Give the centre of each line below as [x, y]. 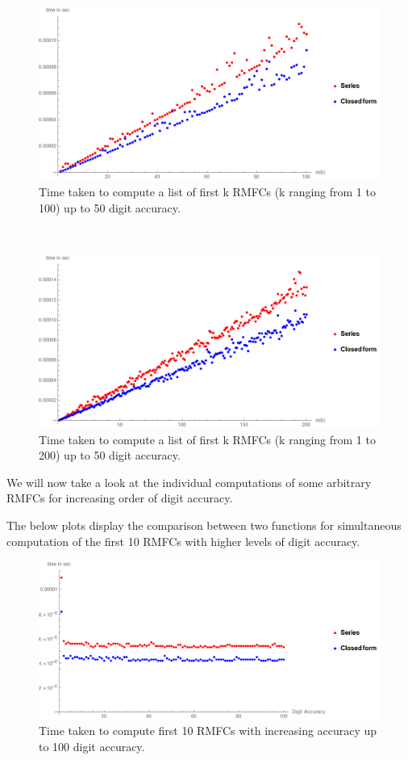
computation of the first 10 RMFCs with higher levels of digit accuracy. [183, 541]
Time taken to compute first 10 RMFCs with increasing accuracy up [208, 731]
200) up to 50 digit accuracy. [110, 455]
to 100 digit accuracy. [92, 747]
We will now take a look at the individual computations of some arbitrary [189, 482]
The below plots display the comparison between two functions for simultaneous [204, 525]
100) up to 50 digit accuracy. [110, 207]
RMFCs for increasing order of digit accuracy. [120, 498]
